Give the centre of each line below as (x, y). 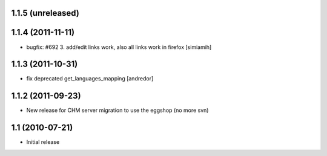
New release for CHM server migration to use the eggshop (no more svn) (117, 110)
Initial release (43, 142)
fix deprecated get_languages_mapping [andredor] (90, 79)
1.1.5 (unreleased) (45, 13)
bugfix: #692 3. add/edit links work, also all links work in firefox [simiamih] (119, 47)
